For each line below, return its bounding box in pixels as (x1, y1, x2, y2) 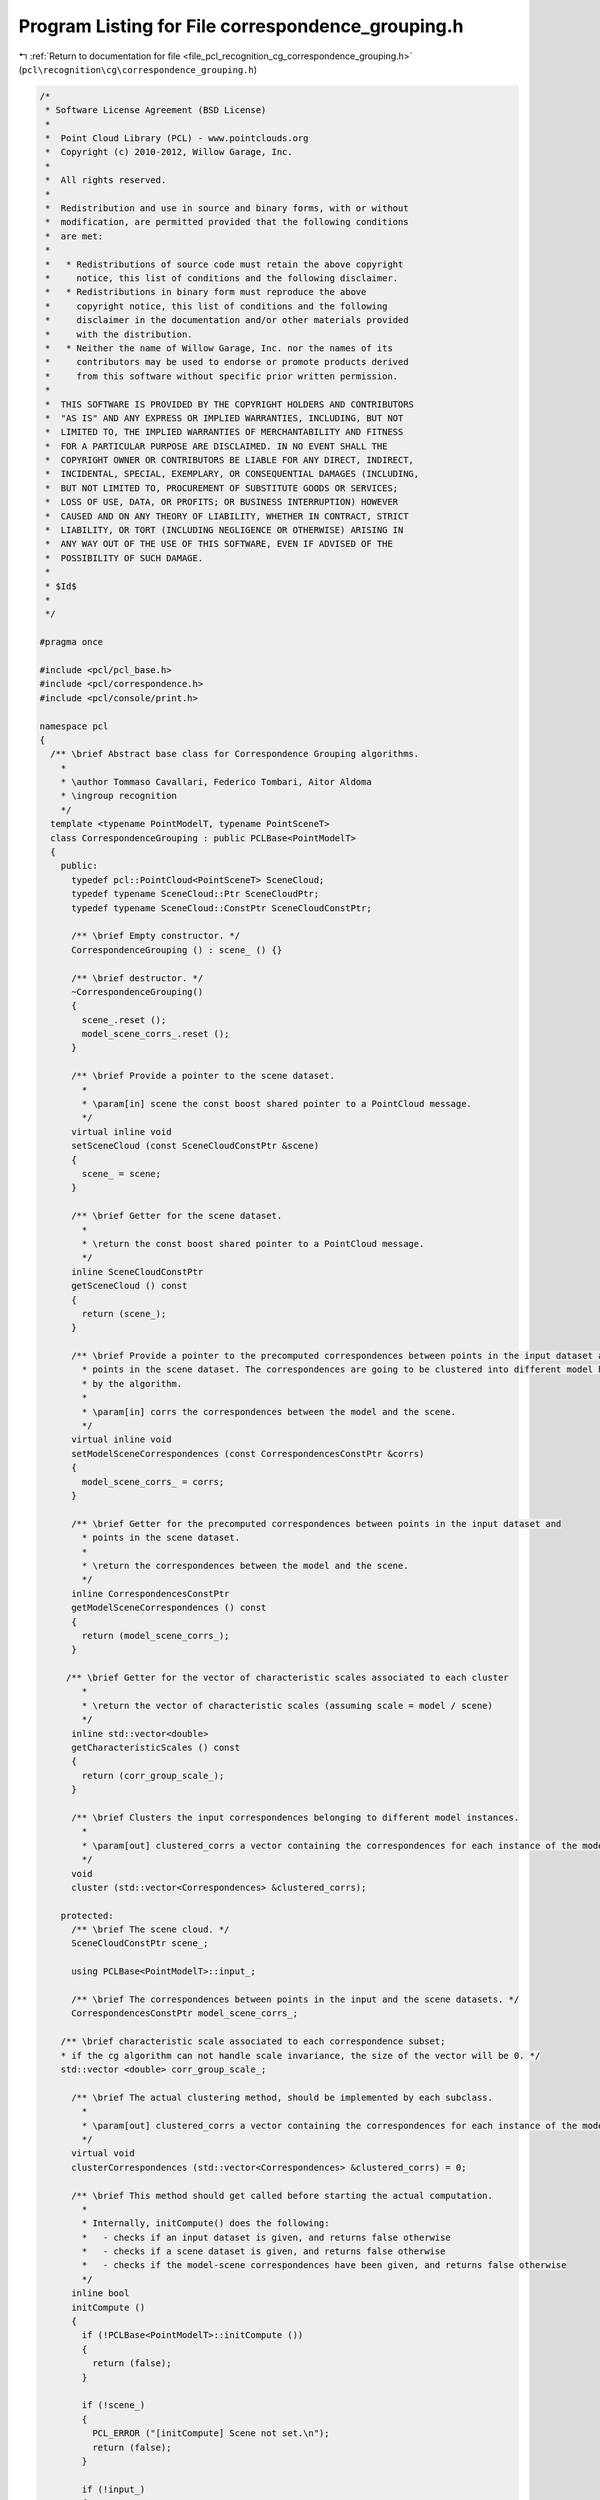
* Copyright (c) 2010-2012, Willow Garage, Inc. (45, 146, 294, 158)
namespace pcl (39, 720, 109, 732)
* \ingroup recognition (60, 790, 177, 802)
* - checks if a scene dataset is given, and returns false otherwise (81, 2246, 446, 2257)
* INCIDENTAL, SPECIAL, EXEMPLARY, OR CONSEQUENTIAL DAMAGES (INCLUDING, (45, 468, 420, 480)
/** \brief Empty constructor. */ (71, 930, 240, 942)
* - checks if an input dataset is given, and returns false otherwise (81, 2231, 452, 2243)
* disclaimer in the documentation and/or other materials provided (45, 315, 409, 326)
